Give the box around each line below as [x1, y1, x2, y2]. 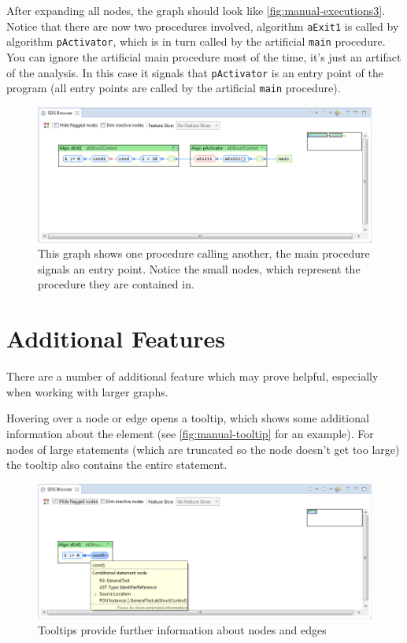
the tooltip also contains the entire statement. [6, 456, 228, 473]
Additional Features [6, 322, 226, 355]
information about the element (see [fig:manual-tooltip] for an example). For [6, 425, 374, 441]
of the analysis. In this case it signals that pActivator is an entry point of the [6, 64, 383, 80]
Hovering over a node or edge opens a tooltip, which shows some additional [6, 410, 369, 426]
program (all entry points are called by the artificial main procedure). [6, 80, 341, 96]
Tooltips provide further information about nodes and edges [38, 621, 327, 637]
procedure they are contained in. [38, 276, 194, 292]
